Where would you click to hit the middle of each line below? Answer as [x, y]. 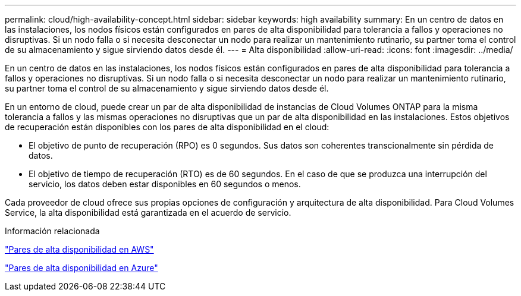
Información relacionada [52, 231]
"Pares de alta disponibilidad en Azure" [81, 268]
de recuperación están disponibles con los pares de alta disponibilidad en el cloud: [167, 127]
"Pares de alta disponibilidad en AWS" [79, 249]
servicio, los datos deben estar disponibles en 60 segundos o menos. [165, 184]
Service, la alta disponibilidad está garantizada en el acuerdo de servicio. [148, 212]
